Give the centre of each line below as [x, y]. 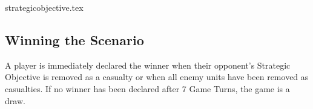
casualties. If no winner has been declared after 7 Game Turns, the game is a [147, 88]
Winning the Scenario [74, 39]
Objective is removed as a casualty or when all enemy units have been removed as [157, 77]
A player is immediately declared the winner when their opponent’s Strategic [148, 65]
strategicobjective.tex [44, 7]
